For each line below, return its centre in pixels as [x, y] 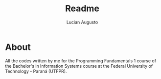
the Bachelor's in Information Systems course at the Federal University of [79, 66]
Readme [82, 9]
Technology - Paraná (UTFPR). [36, 71]
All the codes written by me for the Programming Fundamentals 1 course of [81, 61]
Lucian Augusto [82, 22]
